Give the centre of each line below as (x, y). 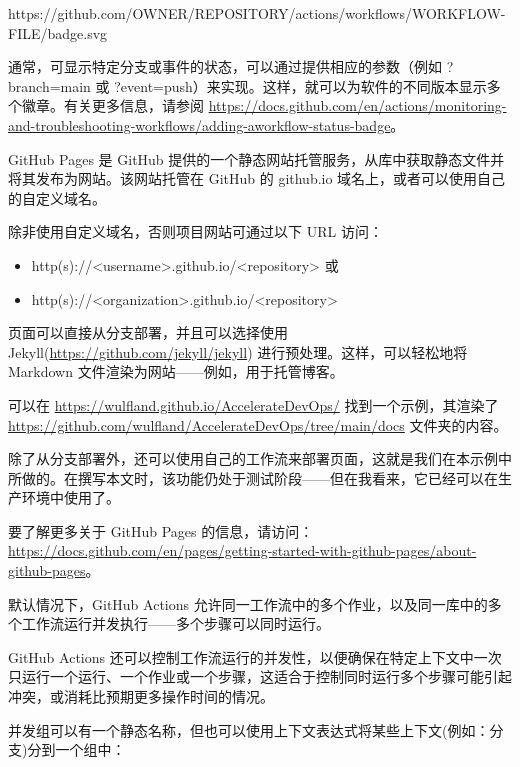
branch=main (49, 85)
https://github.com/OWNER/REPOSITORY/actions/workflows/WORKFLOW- (257, 13)
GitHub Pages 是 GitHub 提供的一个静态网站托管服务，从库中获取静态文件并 (256, 158)
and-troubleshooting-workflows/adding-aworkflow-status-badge (199, 124)
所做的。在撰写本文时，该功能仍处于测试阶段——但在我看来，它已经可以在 (253, 477)
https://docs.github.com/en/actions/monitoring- (357, 105)
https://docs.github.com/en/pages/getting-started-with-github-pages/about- (242, 550)
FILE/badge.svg (58, 32)
